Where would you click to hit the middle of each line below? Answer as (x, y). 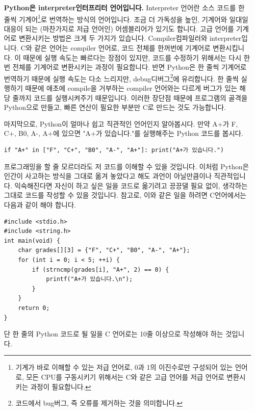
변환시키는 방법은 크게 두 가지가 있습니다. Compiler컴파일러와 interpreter (130, 38)
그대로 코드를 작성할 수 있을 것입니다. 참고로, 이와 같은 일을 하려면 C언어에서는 (125, 195)
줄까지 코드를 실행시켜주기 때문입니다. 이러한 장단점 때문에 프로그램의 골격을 (130, 97)
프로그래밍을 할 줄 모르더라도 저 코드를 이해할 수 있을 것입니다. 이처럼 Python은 (127, 166)
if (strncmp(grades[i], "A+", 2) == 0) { (101, 270)
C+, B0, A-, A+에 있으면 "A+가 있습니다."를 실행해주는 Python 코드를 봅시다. (124, 133)
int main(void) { (32, 241)
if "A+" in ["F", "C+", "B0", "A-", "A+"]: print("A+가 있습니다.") (114, 150)
